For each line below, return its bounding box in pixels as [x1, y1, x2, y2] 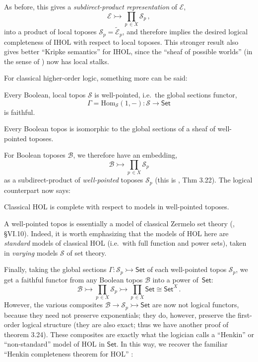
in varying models [4, 247, 58, 258]
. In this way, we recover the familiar [116, 339, 228, 349]
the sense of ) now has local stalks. [4, 56, 109, 66]
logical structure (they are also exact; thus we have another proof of [22, 319, 229, 330]
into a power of [152, 274, 198, 284]
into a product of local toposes [4, 26, 97, 37]
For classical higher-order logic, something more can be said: [4, 73, 188, 83]
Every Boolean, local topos [4, 89, 86, 99]
